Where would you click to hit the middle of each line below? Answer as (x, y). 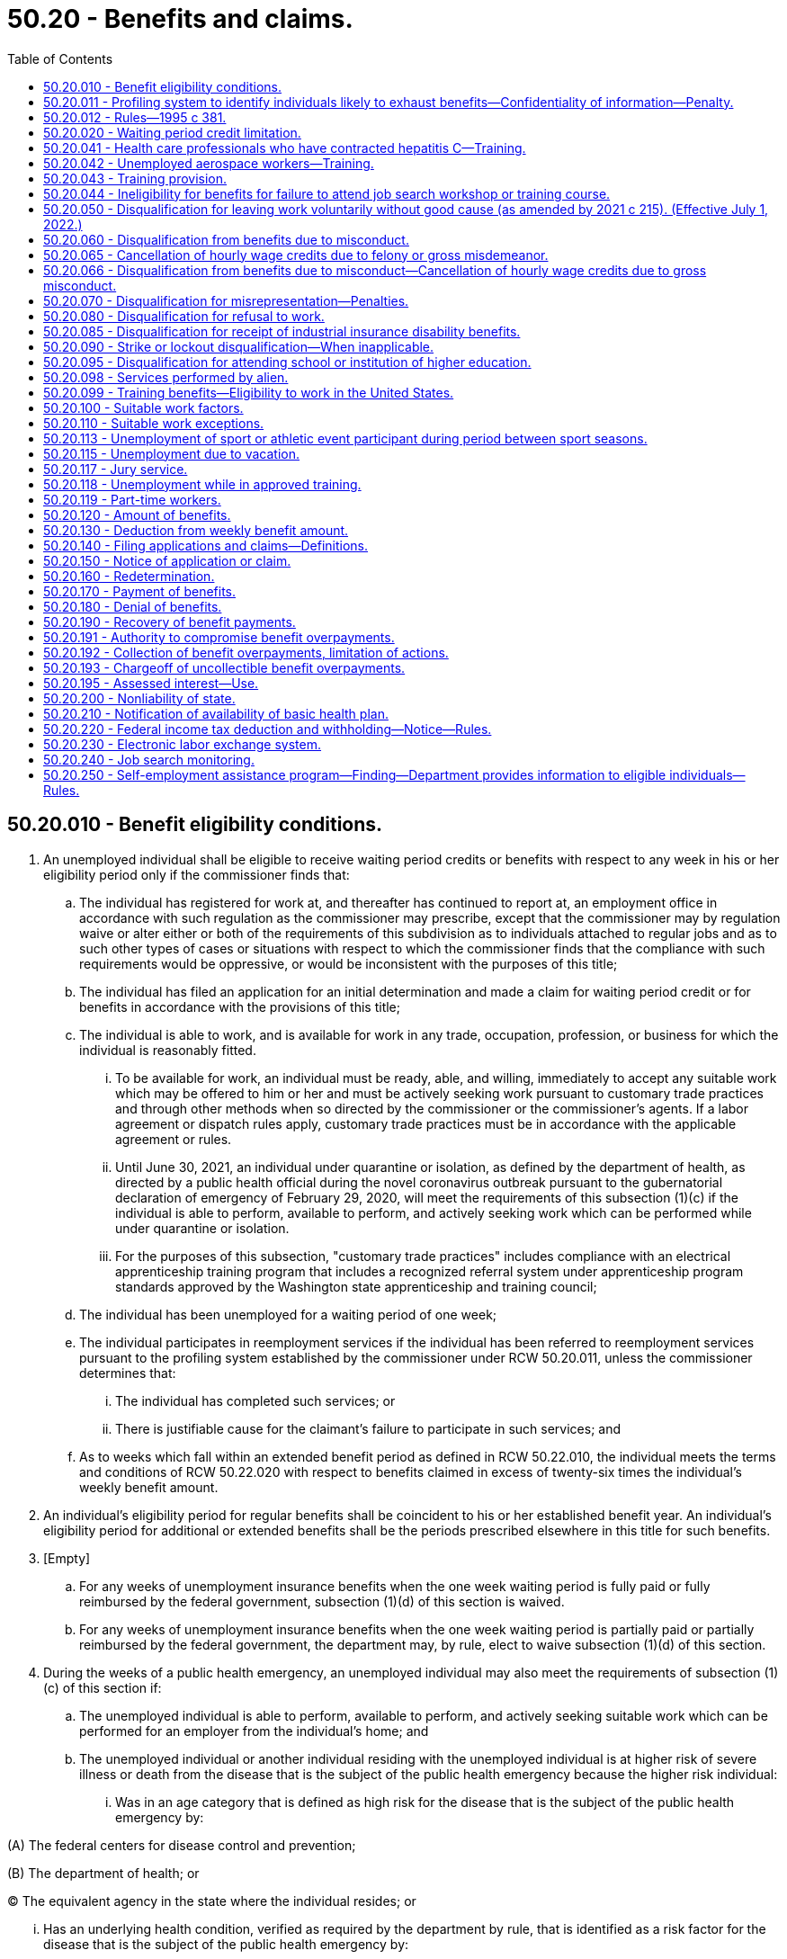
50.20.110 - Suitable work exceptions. (154, 423)
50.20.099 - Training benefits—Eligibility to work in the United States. (249, 392)
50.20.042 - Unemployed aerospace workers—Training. (209, 163)
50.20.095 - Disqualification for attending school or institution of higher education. (287, 362)
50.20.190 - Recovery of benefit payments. (170, 622)
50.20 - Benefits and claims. (180, 19)
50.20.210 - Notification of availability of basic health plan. (216, 713)
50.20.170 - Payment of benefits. (139, 591)
